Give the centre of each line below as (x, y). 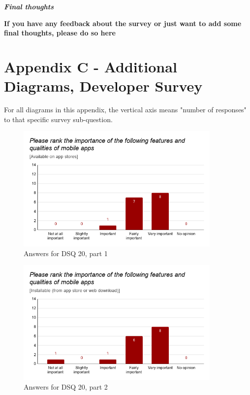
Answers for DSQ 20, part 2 (66, 387)
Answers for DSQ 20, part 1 (66, 253)
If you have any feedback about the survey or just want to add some (123, 23)
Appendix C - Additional (91, 66)
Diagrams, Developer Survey (103, 86)
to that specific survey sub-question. (58, 119)
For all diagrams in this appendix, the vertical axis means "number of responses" (125, 110)
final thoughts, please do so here (60, 33)
